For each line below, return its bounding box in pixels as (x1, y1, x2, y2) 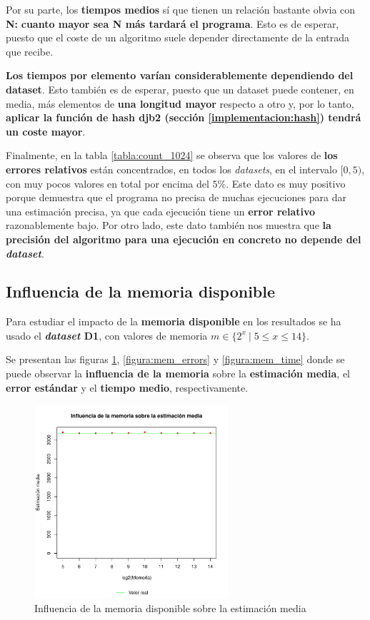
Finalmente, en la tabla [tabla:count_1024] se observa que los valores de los (6, 148, 338, 163)
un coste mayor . (6, 123, 86, 138)
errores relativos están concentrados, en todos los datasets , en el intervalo (6, 161, 337, 176)
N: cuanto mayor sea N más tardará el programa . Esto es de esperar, (6, 16, 339, 31)
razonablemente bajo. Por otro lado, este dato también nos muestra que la (6, 218, 331, 233)
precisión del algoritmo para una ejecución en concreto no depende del (6, 231, 361, 246)
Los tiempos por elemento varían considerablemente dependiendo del (6, 68, 354, 83)
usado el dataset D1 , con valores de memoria (6, 327, 208, 342)
